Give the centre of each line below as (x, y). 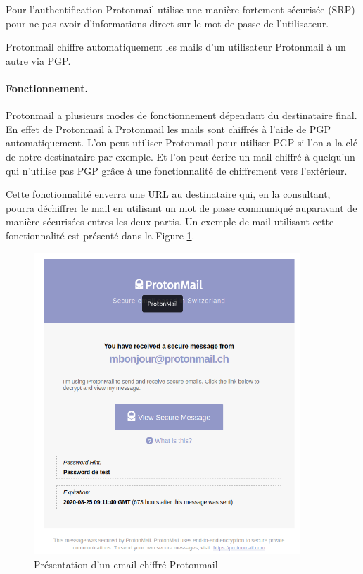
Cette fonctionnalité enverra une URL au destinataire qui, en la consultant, (168, 194)
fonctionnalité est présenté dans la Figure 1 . (100, 235)
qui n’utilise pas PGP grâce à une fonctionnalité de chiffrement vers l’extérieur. (177, 170)
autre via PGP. (38, 60)
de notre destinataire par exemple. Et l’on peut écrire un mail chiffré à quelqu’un (180, 156)
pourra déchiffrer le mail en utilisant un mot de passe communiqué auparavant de (181, 207)
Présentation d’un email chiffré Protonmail (126, 564)
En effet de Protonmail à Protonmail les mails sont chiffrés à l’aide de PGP (168, 129)
